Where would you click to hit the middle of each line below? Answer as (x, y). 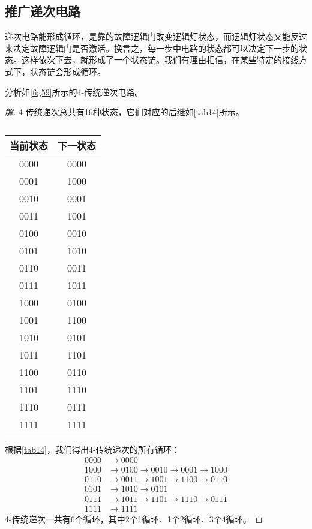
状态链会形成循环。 (67, 71)
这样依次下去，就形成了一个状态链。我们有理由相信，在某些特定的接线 (160, 60)
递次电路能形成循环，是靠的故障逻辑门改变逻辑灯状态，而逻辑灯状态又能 (148, 36)
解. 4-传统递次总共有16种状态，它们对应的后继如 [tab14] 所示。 (124, 112)
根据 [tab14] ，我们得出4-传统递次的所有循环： (92, 449)
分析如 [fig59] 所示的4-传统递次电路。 (74, 91)
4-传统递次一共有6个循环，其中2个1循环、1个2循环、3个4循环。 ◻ (134, 519)
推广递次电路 (43, 11)
